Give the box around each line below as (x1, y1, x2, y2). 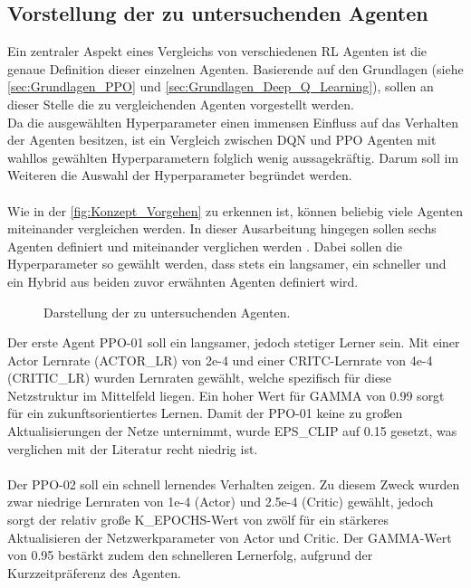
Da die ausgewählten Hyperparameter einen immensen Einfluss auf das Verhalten (7, 112, 458, 131)
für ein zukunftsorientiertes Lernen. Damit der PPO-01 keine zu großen (7, 403, 403, 422)
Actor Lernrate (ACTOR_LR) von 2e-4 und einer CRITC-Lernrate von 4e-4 (7, 350, 433, 369)
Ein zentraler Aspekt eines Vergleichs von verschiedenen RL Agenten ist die (7, 42, 428, 61)
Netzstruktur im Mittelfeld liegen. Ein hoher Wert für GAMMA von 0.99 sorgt (7, 385, 445, 404)
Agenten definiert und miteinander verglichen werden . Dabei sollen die (7, 236, 403, 255)
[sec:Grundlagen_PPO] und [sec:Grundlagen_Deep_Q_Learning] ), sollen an (7, 77, 434, 96)
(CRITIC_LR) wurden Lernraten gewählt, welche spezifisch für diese (7, 368, 391, 387)
